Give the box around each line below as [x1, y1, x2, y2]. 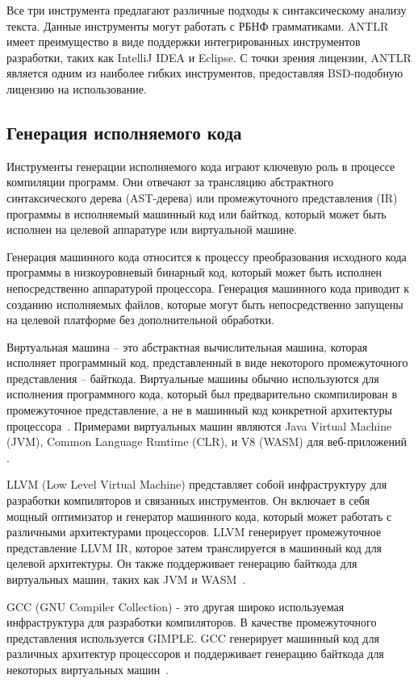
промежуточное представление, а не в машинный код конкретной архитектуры [6, 402, 393, 419]
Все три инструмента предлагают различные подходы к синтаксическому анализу [6, 2, 407, 18]
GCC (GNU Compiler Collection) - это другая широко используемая [6, 598, 345, 614]
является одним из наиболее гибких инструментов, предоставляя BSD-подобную [6, 65, 403, 81]
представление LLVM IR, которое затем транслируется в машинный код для [6, 539, 382, 556]
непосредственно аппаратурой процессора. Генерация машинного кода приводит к [6, 279, 410, 296]
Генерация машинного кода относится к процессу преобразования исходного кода [6, 248, 407, 264]
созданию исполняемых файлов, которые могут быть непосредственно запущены [6, 295, 403, 312]
